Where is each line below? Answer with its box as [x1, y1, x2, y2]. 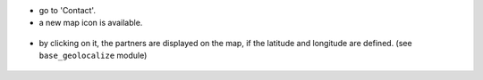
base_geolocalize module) [38, 50, 148, 61]
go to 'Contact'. [38, 5, 96, 15]
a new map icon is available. [38, 18, 143, 28]
